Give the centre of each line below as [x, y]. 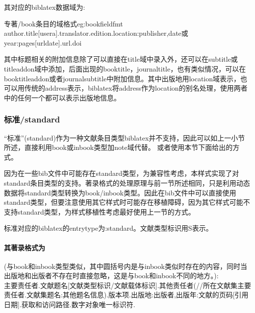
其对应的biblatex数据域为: [45, 7]
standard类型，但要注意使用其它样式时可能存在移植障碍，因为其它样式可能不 [127, 202]
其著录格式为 [25, 247]
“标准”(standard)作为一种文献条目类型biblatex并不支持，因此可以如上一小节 [125, 137]
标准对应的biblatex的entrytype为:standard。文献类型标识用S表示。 [108, 228]
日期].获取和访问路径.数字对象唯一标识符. [70, 304]
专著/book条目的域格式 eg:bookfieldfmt [64, 23]
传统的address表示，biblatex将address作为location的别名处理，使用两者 [136, 88]
